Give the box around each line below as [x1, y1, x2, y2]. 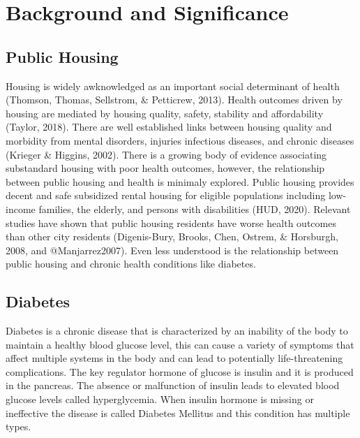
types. [6, 419, 31, 434]
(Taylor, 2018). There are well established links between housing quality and [6, 119, 332, 134]
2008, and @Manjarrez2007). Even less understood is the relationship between [6, 242, 339, 257]
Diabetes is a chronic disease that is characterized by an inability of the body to [6, 323, 348, 338]
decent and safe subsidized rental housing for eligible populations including [6, 188, 326, 203]
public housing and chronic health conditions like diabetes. [6, 256, 256, 271]
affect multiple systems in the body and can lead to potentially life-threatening [6, 351, 343, 365]
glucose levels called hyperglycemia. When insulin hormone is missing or [6, 392, 314, 407]
